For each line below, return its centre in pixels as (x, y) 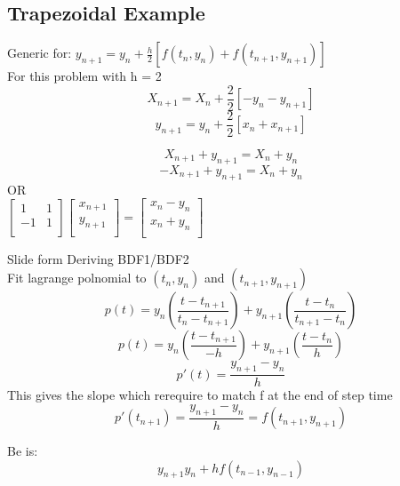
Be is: (23, 451)
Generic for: (40, 53)
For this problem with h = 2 (84, 76)
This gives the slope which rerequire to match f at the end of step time (200, 395)
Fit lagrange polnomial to (77, 278)
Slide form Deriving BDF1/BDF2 (98, 258)
